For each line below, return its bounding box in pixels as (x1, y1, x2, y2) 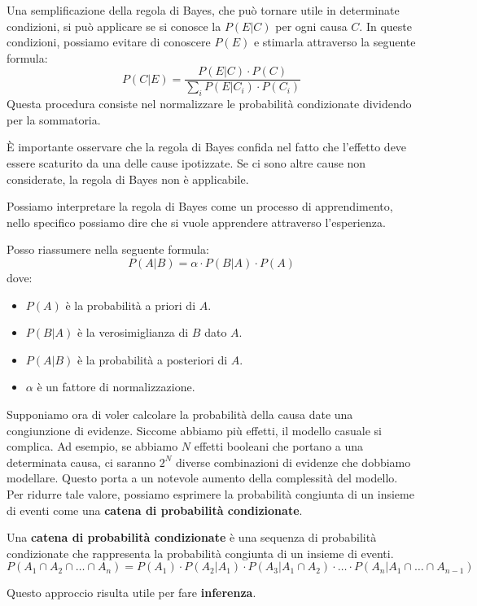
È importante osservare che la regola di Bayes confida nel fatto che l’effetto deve (7, 138, 407, 155)
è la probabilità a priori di (65, 296, 196, 313)
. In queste (359, 17, 412, 34)
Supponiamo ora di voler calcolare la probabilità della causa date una (7, 405, 353, 422)
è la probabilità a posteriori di (77, 351, 228, 368)
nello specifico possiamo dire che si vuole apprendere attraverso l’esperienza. (7, 213, 386, 230)
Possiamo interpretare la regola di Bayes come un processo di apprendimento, (7, 198, 393, 215)
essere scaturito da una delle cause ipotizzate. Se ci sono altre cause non (7, 155, 366, 172)
